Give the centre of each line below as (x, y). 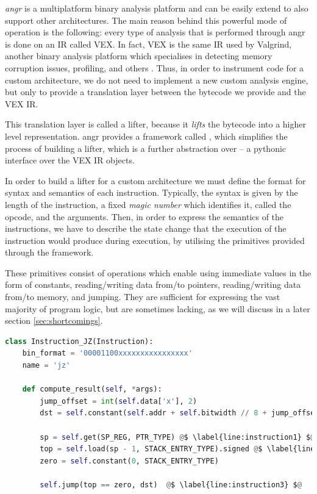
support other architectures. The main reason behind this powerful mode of (146, 20)
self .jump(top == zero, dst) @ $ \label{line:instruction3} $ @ (171, 485)
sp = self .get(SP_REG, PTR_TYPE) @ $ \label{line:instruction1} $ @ (177, 437)
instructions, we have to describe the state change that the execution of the (146, 228)
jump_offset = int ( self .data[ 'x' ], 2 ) (119, 401)
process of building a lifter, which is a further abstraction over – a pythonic (146, 148)
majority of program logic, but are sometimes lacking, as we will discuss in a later (158, 308)
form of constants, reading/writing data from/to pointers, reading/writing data (153, 285)
